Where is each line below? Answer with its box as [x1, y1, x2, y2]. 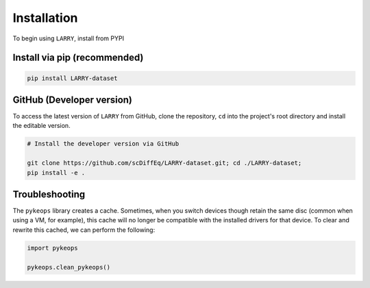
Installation [12, 10, 78, 25]
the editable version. [12, 122, 71, 130]
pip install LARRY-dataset [27, 74, 118, 82]
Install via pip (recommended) [12, 52, 144, 64]
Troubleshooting [12, 189, 86, 200]
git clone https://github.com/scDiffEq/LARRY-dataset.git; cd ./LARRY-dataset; [27, 159, 302, 167]
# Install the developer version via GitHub [27, 140, 180, 148]
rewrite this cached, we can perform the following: [12, 226, 156, 234]
